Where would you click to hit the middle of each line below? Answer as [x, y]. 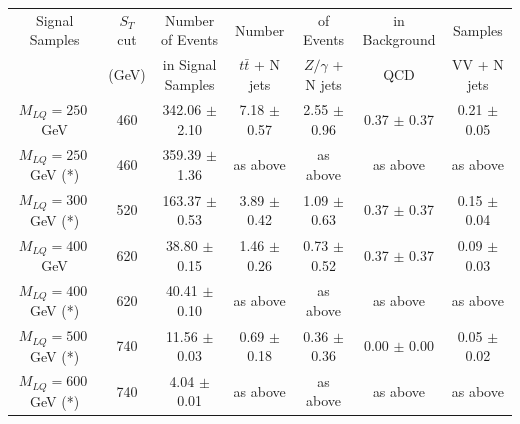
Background [399, 39]
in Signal [189, 64]
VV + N [478, 64]
